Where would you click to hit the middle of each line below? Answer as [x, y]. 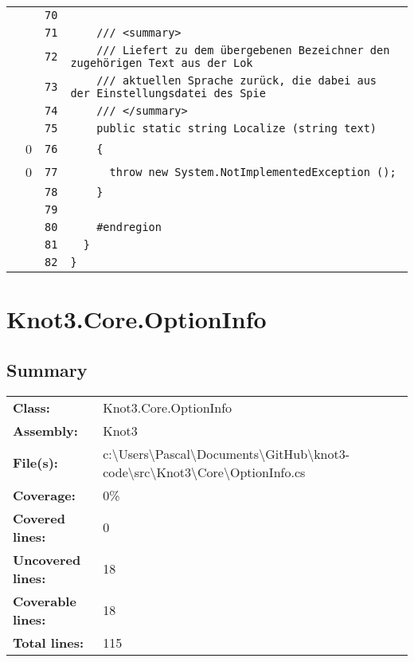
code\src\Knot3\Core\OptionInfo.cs [204, 472]
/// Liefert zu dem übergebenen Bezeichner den [243, 50]
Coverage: [44, 495]
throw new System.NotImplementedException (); [253, 172]
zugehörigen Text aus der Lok [162, 63]
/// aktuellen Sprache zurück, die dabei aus [237, 80]
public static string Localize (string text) [237, 128]
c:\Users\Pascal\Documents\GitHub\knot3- [227, 453]
